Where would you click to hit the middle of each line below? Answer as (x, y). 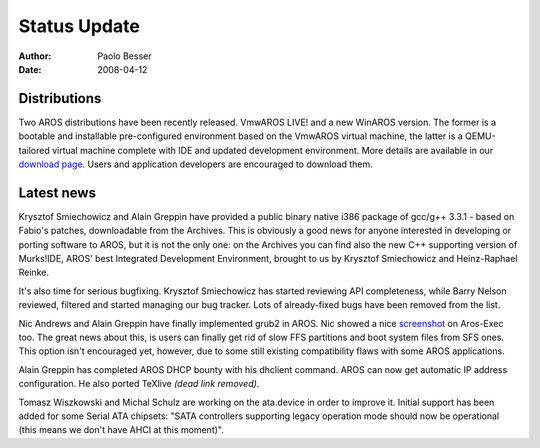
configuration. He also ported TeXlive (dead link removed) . (139, 384)
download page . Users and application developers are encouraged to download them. (196, 164)
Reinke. (34, 272)
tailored (34, 150)
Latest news (57, 192)
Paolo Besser (124, 56)
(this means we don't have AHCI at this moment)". (121, 430)
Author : (35, 56)
